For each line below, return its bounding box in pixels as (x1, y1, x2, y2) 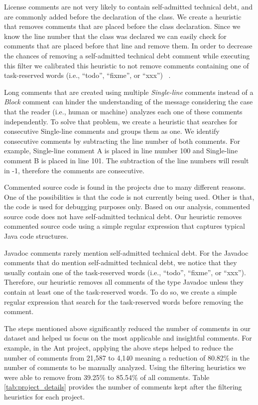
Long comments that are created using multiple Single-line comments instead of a (4, 86, 254, 97)
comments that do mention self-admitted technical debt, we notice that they (4, 257, 237, 268)
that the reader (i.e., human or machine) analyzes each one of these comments (4, 106, 243, 116)
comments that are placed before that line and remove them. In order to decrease (4, 40, 253, 51)
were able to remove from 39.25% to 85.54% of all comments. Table (4, 372, 210, 382)
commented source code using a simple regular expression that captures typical (4, 221, 246, 231)
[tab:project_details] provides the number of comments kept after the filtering (4, 382, 242, 392)
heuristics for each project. (4, 391, 85, 402)
